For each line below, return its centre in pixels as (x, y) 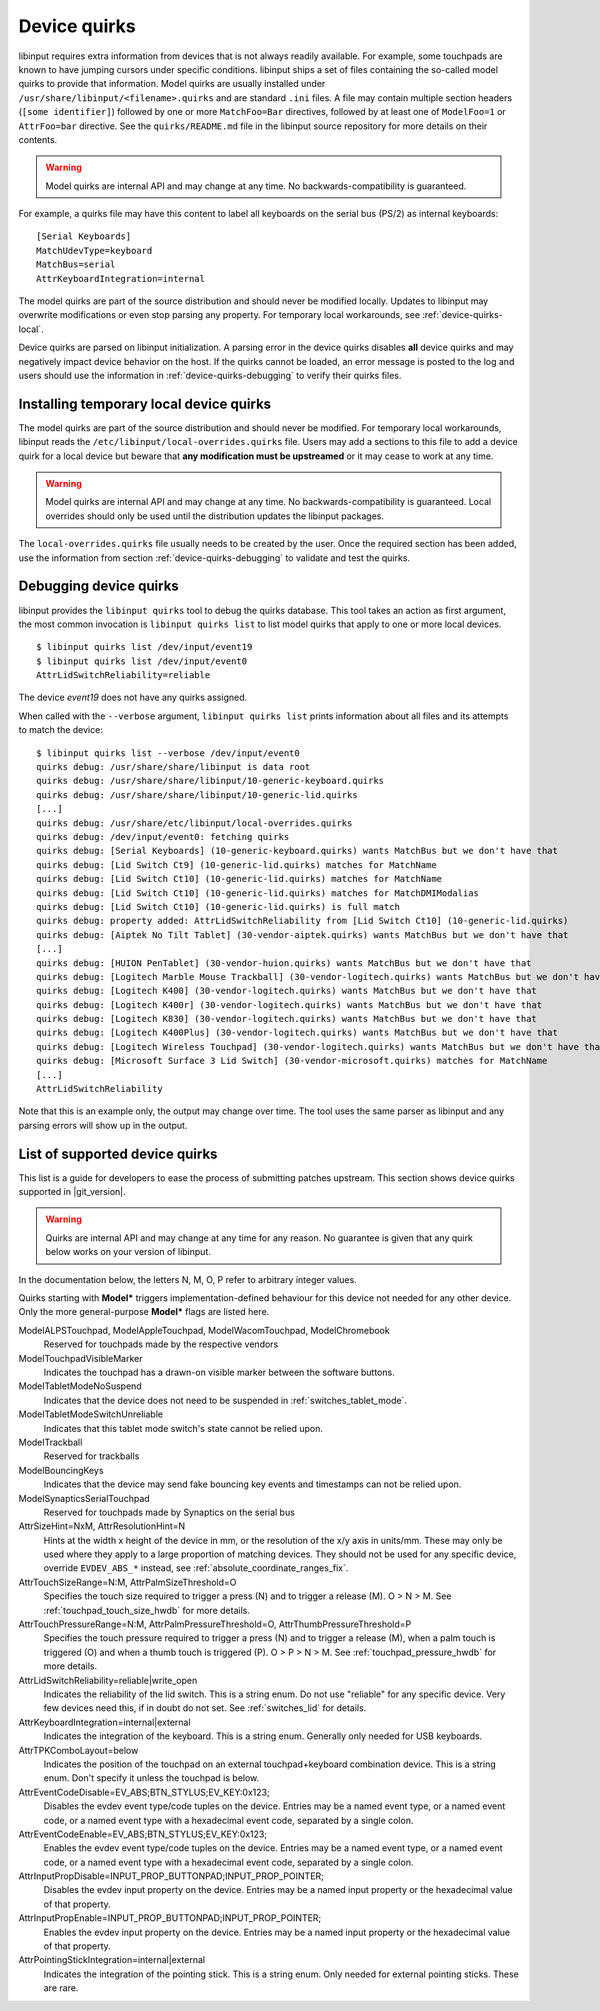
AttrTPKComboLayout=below (78, 1750)
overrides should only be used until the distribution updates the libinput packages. (215, 516)
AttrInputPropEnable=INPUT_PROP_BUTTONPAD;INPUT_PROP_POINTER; (170, 1918)
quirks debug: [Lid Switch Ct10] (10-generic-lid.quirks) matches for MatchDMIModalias (258, 893)
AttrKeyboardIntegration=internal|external (104, 1722)
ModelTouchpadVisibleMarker (80, 1358)
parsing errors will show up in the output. (103, 1125)
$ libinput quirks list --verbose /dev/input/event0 (168, 753)
